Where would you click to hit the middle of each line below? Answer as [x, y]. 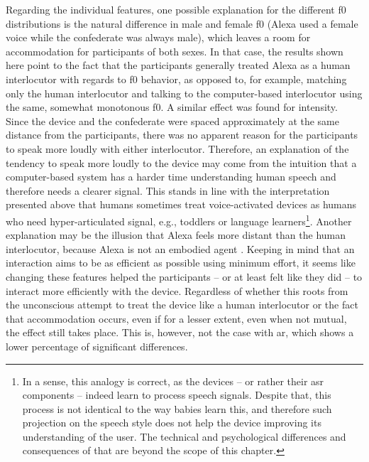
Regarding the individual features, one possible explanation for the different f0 [176, 9]
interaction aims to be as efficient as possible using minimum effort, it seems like [181, 263]
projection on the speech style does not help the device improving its [172, 423]
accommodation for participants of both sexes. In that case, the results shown [175, 51]
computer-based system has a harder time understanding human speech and [171, 177]
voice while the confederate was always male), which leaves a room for [158, 37]
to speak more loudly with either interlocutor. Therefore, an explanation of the [177, 148]
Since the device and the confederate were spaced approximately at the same [172, 120]
